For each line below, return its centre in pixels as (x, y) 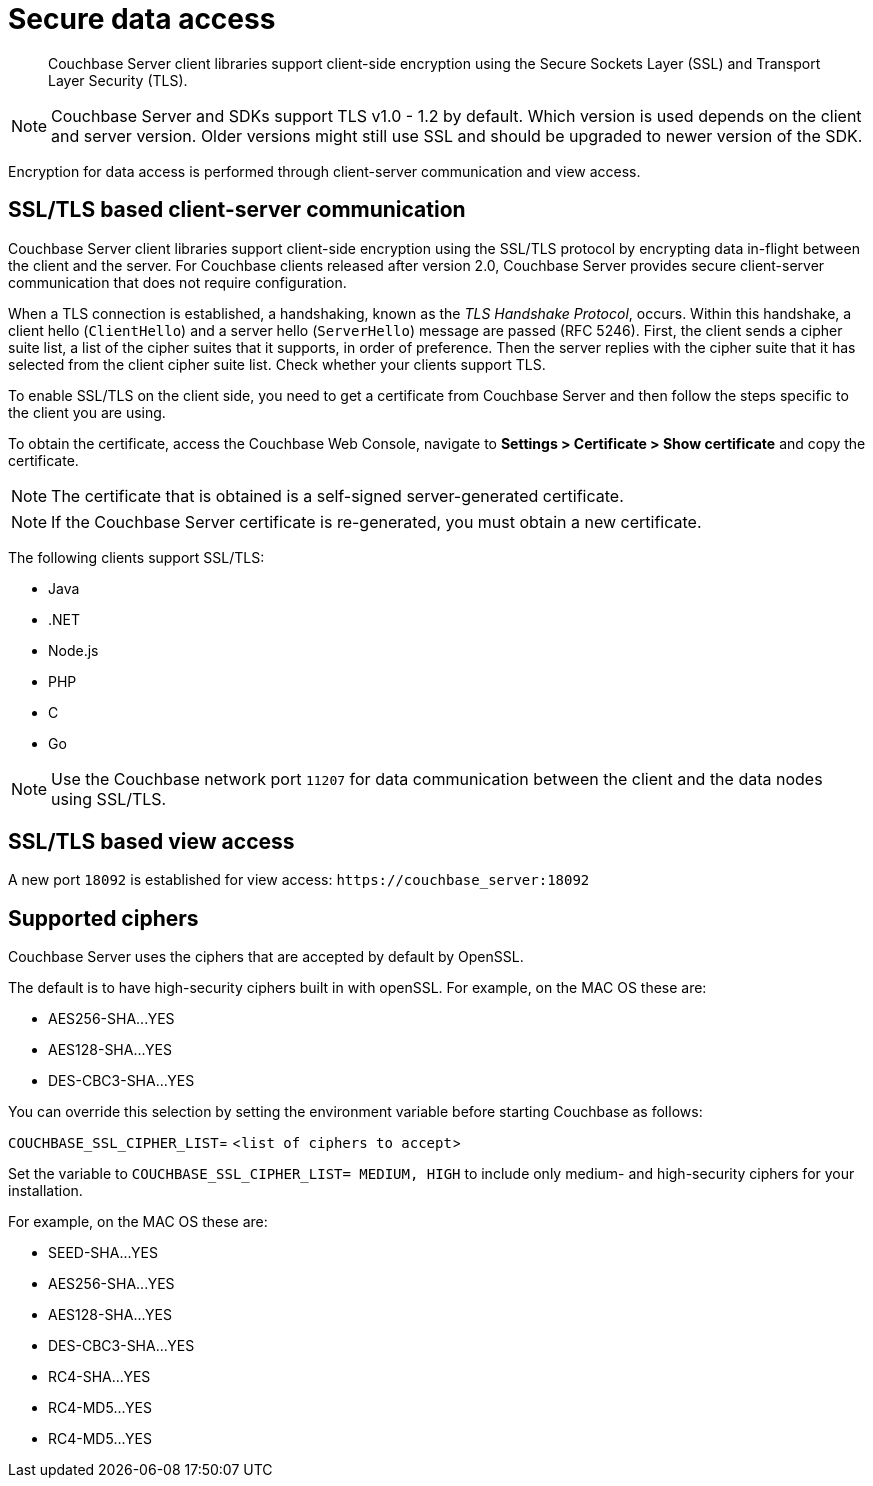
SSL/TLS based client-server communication (237, 210)
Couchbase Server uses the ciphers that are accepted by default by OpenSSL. (266, 957)
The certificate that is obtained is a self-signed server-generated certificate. (337, 495)
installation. (45, 1191)
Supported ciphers (103, 918)
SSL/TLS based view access (151, 842)
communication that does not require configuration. (177, 282)
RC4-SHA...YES (99, 1377)
